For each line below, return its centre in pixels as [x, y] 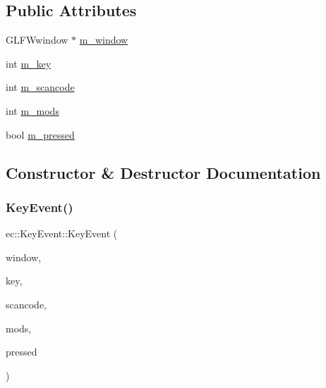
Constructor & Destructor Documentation [163, 172]
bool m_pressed [40, 134]
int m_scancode [40, 87]
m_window [104, 40]
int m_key [29, 63]
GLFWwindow [37, 40]
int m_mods [32, 110]
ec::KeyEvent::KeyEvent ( [62, 233]
